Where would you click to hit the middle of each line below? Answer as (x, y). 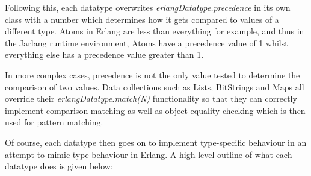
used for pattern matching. (54, 122)
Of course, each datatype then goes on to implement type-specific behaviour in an (156, 142)
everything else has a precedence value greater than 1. (104, 55)
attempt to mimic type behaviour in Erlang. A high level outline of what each (149, 154)
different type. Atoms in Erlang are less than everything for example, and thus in (155, 31)
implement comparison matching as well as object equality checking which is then (155, 110)
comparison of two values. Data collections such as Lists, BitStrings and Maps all (155, 86)
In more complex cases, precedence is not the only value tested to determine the (152, 74)
